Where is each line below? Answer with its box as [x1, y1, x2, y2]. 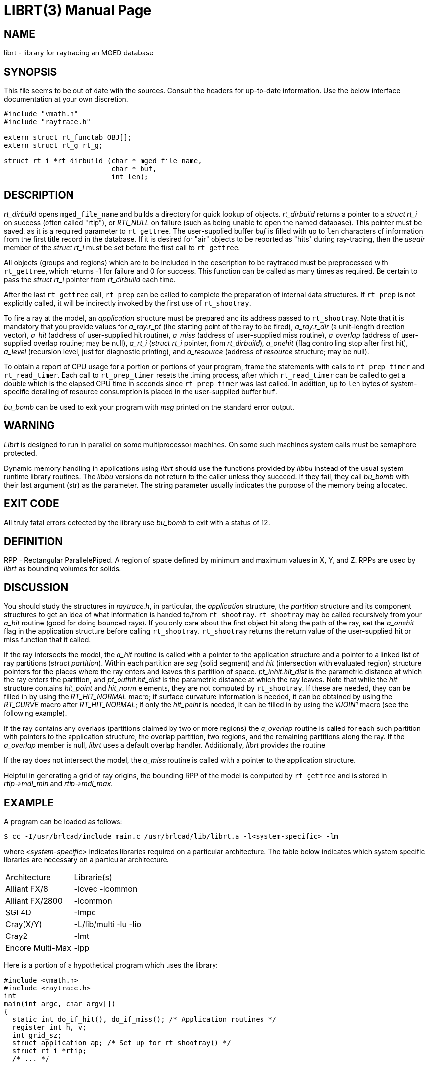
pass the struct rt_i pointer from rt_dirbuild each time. [4, 275, 176, 284]
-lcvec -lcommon [74, 884, 138, 894]
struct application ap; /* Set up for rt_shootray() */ [12, 1039, 231, 1047]
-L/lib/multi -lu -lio [74, 919, 142, 930]
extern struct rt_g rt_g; [4, 141, 103, 150]
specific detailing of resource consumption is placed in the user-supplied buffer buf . [4, 387, 277, 396]
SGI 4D [5, 908, 31, 918]
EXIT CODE [4, 497, 59, 510]
